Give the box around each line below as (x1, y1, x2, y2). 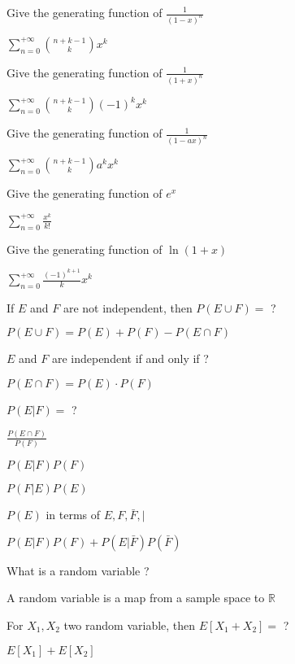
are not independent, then (63, 299, 193, 316)
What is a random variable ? (7, 561, 150, 579)
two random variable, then (63, 617, 196, 634)
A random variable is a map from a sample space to (7, 589, 265, 606)
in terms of (46, 506, 101, 523)
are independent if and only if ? (51, 350, 209, 367)
